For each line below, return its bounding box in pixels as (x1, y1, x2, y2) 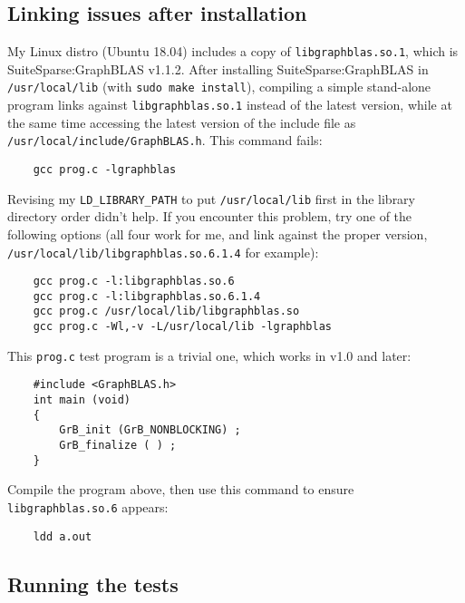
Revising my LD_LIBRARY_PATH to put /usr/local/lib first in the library (7, 189, 416, 208)
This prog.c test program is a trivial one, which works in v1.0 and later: (7, 345, 412, 365)
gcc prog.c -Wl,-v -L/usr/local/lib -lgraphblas (33, 320, 332, 334)
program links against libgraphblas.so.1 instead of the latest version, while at (7, 95, 452, 114)
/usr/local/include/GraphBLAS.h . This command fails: (7, 131, 323, 150)
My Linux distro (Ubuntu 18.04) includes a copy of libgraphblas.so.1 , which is (7, 42, 459, 61)
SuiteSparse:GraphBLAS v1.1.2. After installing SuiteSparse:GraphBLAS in (7, 59, 429, 78)
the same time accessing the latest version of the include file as (7, 112, 356, 131)
